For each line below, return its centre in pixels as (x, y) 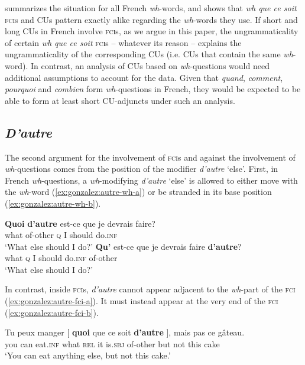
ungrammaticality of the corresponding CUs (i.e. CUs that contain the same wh (149, 54)
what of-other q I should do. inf (61, 235)
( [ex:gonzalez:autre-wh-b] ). (53, 203)
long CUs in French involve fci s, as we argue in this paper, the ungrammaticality (152, 31)
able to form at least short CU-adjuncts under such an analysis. (120, 100)
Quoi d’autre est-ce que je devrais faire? (80, 223)
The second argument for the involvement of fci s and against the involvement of (150, 157)
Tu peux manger (35, 332)
